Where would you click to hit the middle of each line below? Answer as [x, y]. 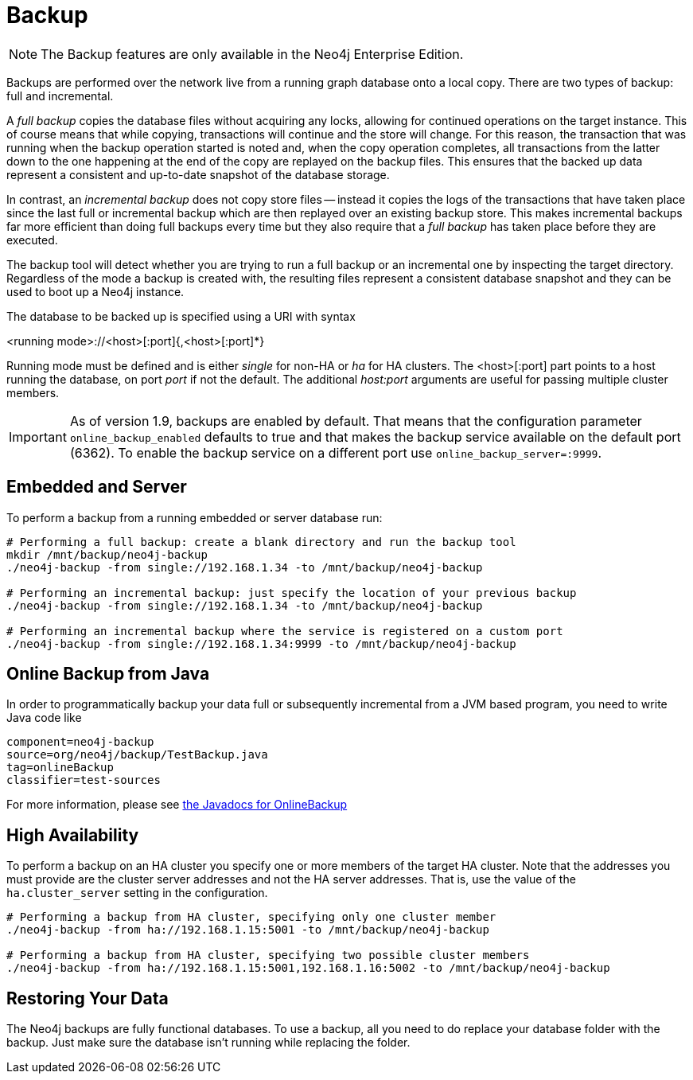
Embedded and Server [97, 487]
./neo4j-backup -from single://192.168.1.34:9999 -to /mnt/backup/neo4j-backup [261, 643]
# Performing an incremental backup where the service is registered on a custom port [285, 631]
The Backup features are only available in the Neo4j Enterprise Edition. [252, 54]
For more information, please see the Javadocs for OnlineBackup [177, 805]
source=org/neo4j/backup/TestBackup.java [137, 755]
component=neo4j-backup [80, 742]
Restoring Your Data [88, 998]
